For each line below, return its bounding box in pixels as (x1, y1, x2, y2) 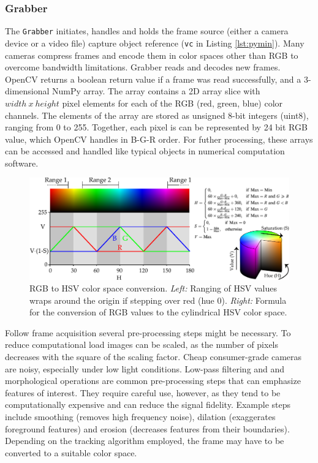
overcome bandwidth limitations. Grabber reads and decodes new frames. (5, 61, 281, 73)
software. (5, 156, 39, 169)
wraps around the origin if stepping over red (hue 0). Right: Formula (29, 293, 287, 306)
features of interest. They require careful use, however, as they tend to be (5, 386, 281, 399)
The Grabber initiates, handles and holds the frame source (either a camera (5, 24, 289, 37)
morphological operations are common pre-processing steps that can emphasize (5, 374, 301, 387)
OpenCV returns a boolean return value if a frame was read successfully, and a (5, 72, 301, 85)
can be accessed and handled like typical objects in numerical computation (5, 145, 285, 157)
